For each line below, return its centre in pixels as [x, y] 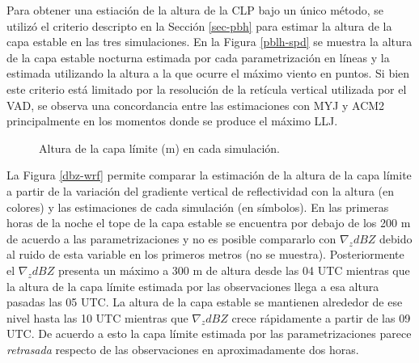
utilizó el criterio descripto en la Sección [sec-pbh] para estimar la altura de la [199, 25]
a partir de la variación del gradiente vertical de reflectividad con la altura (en [201, 190]
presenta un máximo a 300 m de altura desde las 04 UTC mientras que [234, 270]
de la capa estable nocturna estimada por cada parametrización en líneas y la [198, 57]
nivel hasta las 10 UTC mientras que [97, 317]
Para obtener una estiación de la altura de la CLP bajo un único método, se [195, 10]
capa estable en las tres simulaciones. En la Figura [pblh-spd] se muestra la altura [209, 42]
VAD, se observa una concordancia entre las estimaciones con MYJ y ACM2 [196, 105]
